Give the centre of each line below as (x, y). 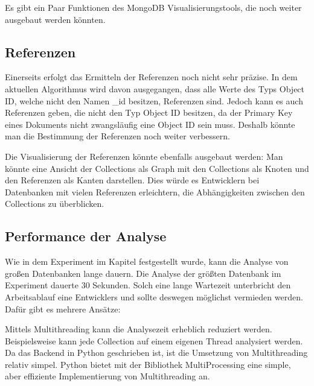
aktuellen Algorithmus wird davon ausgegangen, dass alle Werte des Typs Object (155, 88)
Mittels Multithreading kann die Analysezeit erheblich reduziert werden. (139, 329)
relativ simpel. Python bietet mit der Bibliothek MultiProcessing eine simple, (148, 364)
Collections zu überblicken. (55, 204)
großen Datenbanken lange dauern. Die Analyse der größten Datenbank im (143, 273)
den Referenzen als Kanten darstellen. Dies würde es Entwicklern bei (132, 180)
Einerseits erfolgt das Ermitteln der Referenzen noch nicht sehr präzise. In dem (151, 77)
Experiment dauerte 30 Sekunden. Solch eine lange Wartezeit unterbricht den (148, 285)
